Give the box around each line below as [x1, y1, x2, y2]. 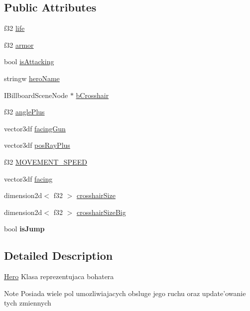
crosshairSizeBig [76, 207, 126, 217]
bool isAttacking [4, 56, 54, 67]
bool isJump [4, 223, 45, 234]
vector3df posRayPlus [4, 140, 70, 150]
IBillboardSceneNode [4, 90, 68, 100]
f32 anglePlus [4, 106, 45, 117]
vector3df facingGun [4, 123, 66, 133]
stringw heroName [4, 73, 60, 83]
